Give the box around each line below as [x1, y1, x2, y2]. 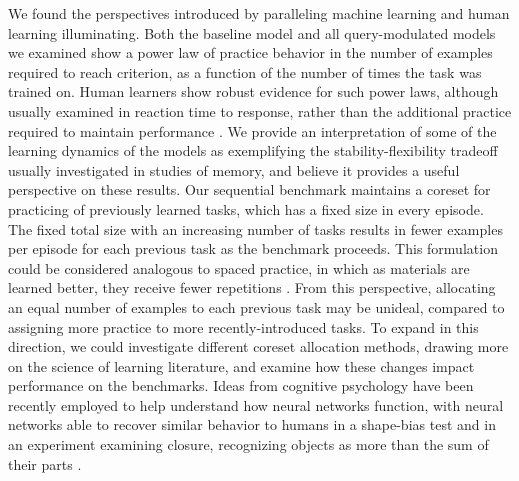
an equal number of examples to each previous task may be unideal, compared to [8, 296, 505, 317]
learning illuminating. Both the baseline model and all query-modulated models [8, 22, 496, 43]
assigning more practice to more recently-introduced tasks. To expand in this [8, 316, 479, 337]
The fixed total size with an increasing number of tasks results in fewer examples [8, 218, 503, 239]
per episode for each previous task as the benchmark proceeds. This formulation [8, 238, 498, 259]
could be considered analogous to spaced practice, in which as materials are [8, 257, 470, 278]
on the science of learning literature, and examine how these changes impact [8, 355, 475, 376]
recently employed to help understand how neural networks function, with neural [8, 394, 504, 415]
